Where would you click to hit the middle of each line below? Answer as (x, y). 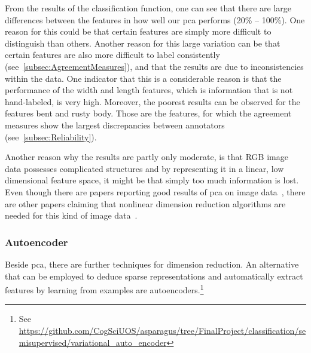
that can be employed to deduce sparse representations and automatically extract (154, 276)
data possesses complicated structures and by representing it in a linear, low (144, 168)
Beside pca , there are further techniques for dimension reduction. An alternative (152, 264)
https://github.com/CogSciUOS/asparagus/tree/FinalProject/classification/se (162, 330)
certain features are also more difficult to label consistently (112, 55)
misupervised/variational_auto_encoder (93, 342)
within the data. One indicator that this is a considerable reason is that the (143, 78)
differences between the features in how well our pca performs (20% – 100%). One (155, 19)
